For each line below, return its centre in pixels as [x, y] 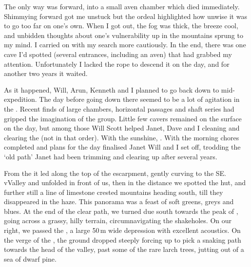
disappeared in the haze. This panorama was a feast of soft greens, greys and [119, 201]
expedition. [20, 99]
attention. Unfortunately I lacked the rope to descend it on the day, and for [117, 64]
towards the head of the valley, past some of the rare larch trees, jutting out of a [124, 249]
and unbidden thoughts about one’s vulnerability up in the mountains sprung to [124, 35]
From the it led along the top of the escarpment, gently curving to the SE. [115, 173]
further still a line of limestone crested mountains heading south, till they [114, 192]
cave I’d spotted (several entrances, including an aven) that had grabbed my [118, 54]
